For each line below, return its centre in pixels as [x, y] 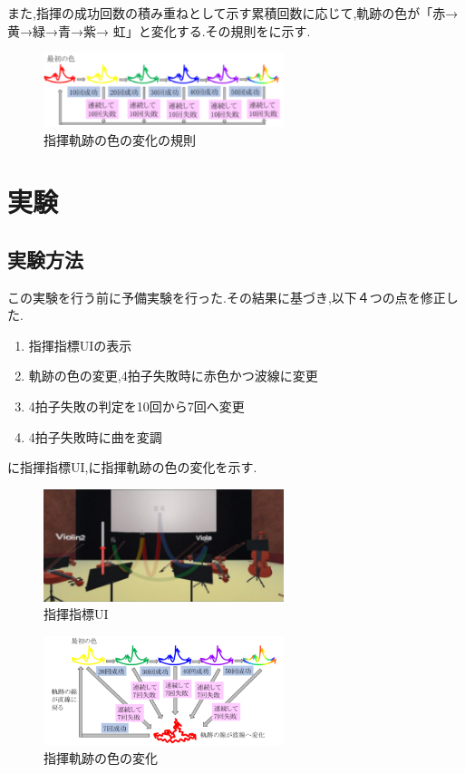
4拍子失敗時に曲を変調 [95, 436]
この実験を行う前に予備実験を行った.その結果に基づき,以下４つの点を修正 [227, 297]
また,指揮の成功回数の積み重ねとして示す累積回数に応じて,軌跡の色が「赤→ [233, 13]
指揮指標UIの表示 [80, 345]
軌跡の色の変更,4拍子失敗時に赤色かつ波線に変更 [173, 376]
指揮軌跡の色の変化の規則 [120, 139]
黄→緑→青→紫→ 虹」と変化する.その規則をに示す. [159, 30]
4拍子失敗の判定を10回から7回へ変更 [136, 406]
